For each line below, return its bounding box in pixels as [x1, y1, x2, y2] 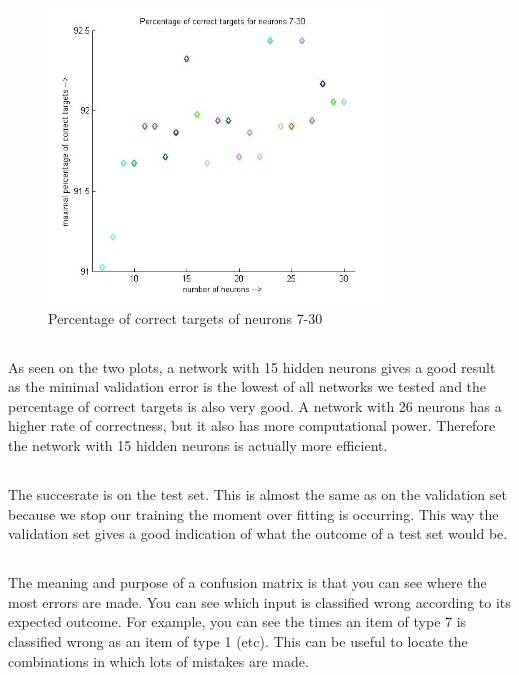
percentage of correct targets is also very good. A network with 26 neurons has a [8, 395, 502, 416]
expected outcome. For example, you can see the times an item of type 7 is [8, 611, 467, 632]
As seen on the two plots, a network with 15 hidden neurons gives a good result [8, 356, 496, 377]
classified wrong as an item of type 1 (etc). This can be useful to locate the [8, 630, 468, 651]
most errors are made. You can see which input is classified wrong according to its [8, 591, 511, 612]
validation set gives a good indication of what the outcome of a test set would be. [8, 523, 508, 544]
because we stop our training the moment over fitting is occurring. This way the [8, 503, 499, 524]
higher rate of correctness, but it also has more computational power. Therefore [8, 415, 496, 436]
